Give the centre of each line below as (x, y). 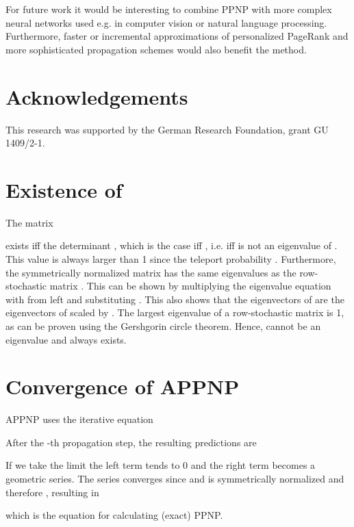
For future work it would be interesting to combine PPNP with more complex (169, 9)
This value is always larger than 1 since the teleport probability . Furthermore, (171, 259)
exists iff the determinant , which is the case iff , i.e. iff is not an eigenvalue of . (172, 245)
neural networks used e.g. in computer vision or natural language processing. (166, 22)
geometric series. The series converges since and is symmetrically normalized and (175, 479)
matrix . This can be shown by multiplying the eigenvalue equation (190, 286)
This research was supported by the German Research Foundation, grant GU (167, 129)
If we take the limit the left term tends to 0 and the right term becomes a (161, 465)
